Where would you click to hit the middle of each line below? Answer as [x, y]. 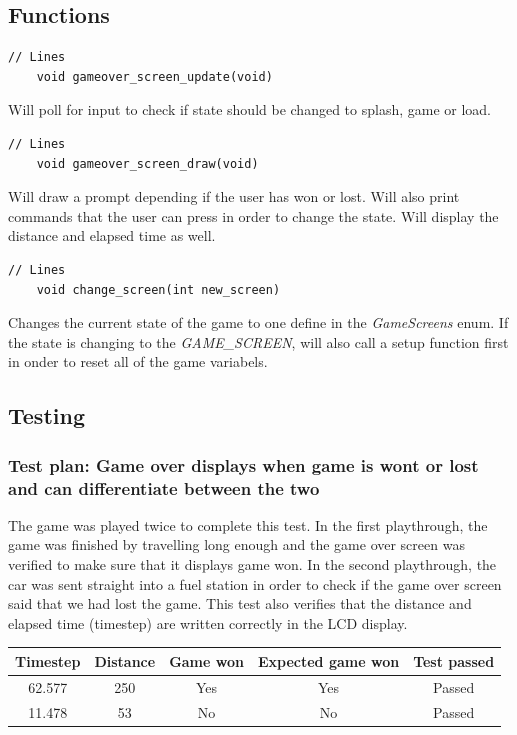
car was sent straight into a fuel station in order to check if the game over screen [255, 583]
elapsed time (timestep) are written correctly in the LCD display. [208, 622]
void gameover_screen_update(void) [154, 76]
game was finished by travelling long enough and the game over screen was [236, 544]
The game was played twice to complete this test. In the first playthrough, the [248, 524]
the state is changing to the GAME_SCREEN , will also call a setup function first [258, 341]
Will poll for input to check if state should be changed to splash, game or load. [250, 109]
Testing [46, 415]
